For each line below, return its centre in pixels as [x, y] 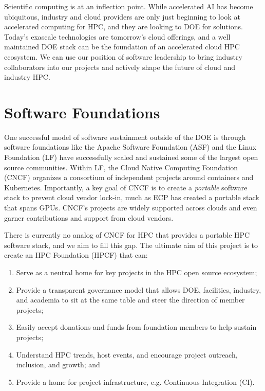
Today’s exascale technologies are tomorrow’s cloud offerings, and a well [117, 36]
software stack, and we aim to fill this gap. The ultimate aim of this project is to [131, 245]
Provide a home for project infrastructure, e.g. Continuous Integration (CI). [135, 381]
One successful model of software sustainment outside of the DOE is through [125, 137]
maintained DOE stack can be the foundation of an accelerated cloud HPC [122, 47]
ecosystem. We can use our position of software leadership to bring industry [123, 56]
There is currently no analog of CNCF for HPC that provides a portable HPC [127, 235]
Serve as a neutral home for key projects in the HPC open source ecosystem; [137, 272]
